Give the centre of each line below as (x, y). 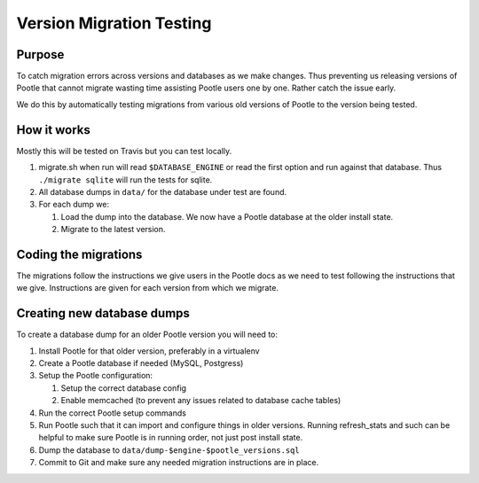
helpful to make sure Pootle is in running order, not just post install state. (171, 438)
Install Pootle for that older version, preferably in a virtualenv (149, 351)
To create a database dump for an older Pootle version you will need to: (147, 335)
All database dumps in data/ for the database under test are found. (163, 191)
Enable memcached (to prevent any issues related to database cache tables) (201, 401)
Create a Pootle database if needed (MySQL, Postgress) (141, 363)
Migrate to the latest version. (113, 230)
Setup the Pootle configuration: (96, 376)
